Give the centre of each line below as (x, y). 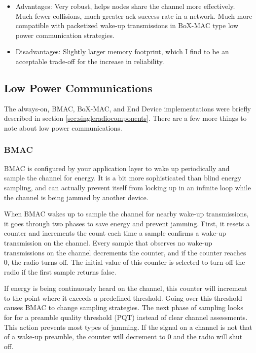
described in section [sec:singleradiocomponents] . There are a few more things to (125, 118)
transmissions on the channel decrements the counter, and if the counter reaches (125, 252)
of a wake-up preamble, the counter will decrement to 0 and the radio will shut (123, 336)
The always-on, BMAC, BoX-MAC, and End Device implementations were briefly (128, 108)
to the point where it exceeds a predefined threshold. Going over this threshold (123, 298)
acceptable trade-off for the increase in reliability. (90, 61)
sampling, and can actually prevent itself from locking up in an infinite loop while (128, 187)
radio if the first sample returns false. (60, 271)
